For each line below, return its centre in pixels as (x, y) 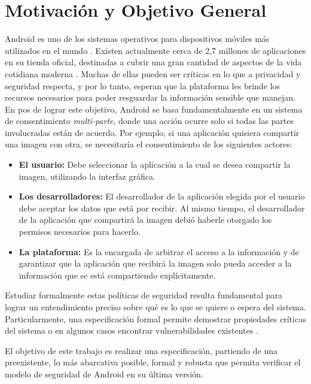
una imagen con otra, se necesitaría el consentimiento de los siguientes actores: (149, 144)
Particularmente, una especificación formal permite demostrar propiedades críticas (155, 318)
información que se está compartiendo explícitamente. (117, 275)
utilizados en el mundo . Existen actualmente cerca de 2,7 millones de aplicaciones (155, 50)
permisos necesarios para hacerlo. (80, 232)
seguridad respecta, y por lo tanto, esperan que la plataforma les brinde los (142, 85)
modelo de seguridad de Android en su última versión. (104, 374)
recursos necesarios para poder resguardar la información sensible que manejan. (150, 97)
